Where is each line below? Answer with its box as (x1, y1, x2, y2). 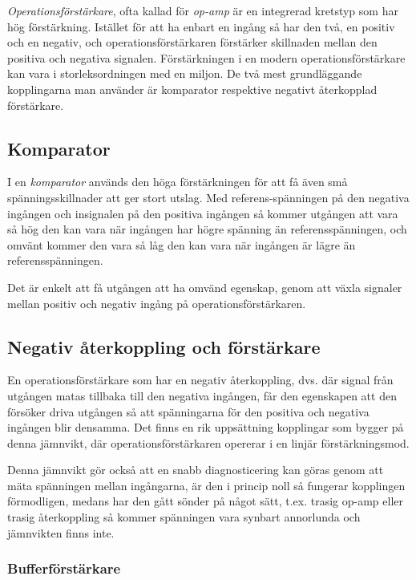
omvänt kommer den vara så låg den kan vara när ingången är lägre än (7, 236, 356, 253)
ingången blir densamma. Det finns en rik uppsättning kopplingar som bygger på (7, 419, 404, 436)
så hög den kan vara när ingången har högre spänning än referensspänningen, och (7, 221, 407, 237)
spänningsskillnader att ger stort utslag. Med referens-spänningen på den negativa (7, 189, 410, 205)
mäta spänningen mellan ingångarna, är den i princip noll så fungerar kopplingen (7, 477, 406, 493)
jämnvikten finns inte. (7, 524, 115, 541)
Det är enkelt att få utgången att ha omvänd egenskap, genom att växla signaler (7, 278, 402, 295)
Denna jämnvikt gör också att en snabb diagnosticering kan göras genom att (7, 461, 384, 478)
